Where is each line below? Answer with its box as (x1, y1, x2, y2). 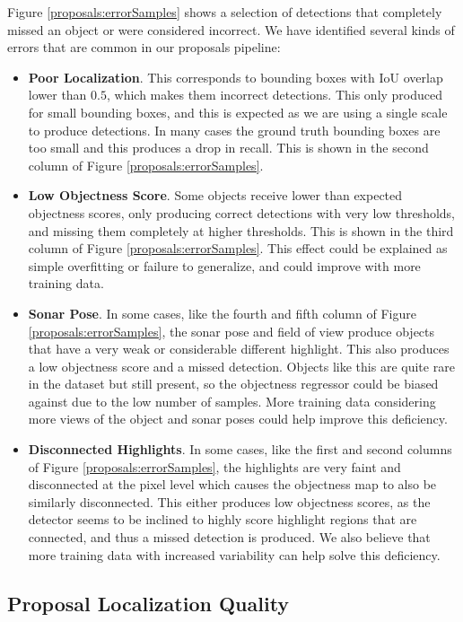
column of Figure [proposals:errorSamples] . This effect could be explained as (28, 239, 448, 258)
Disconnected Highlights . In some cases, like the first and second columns (28, 440, 452, 459)
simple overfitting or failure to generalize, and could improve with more (28, 256, 421, 275)
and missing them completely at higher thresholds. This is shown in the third (28, 221, 454, 240)
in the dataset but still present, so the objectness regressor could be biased (28, 374, 439, 393)
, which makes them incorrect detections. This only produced (106, 85, 443, 104)
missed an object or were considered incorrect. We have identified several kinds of (7, 20, 455, 39)
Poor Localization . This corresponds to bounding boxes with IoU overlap (28, 67, 443, 86)
